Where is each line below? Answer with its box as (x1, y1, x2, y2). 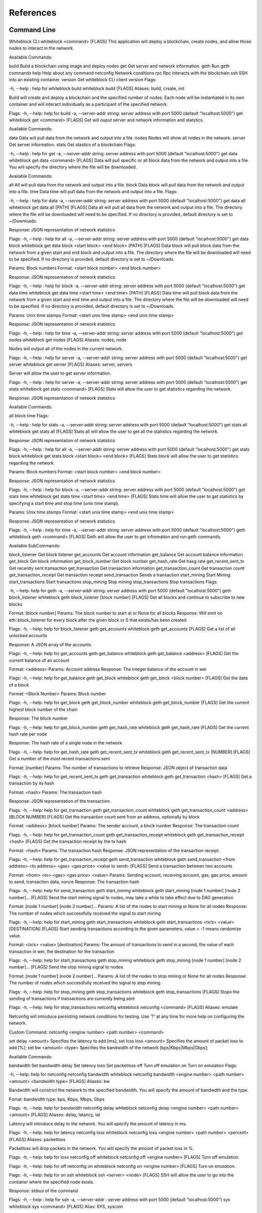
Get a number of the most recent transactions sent (9, 756, 110, 762)
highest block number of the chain (9, 706, 78, 712)
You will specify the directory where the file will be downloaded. (9, 164, 137, 170)
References (9, 7, 57, 18)
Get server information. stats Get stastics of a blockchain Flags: (9, 142, 136, 148)
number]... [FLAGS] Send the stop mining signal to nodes (9, 964, 123, 970)
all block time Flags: (9, 413, 49, 419)
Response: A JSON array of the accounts (9, 641, 92, 647)
